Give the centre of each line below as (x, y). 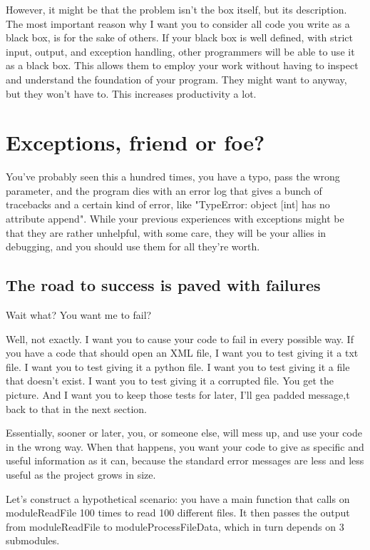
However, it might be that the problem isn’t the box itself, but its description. (176, 9)
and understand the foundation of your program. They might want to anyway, (176, 79)
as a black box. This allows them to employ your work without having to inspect (182, 65)
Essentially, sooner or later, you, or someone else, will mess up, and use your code (184, 433)
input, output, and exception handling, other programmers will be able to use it (180, 51)
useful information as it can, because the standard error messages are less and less (185, 460)
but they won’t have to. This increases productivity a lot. (131, 93)
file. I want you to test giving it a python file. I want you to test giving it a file (178, 366)
